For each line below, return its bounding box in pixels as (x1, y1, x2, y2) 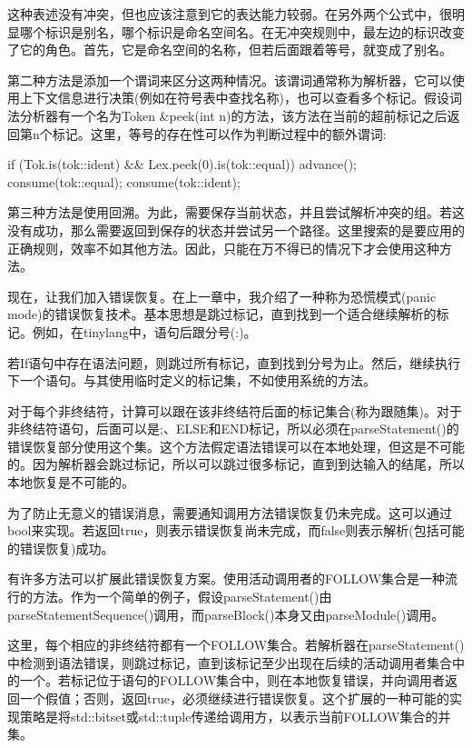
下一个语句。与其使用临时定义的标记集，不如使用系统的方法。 (7, 371, 376, 390)
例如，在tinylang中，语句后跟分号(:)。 (32, 322, 257, 341)
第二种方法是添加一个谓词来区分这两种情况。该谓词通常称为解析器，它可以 (7, 70, 452, 89)
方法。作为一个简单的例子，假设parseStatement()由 (32, 587, 332, 606)
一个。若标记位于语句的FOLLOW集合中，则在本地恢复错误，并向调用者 (19, 671, 446, 690)
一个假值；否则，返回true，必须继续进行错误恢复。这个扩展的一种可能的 (19, 689, 449, 707)
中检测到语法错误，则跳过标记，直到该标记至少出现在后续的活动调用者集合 (7, 653, 452, 672)
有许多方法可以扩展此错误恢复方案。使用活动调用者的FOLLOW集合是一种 (7, 569, 446, 588)
